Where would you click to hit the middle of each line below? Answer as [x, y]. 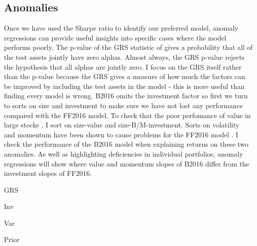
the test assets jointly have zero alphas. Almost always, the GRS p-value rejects [124, 57]
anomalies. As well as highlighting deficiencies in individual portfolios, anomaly [124, 153]
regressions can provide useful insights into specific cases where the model [115, 37]
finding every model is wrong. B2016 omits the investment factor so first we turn [126, 96]
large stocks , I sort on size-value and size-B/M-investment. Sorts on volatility [122, 125]
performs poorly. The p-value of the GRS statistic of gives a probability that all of [128, 47]
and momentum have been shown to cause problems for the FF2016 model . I [121, 134]
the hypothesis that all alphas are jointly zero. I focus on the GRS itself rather [123, 66]
